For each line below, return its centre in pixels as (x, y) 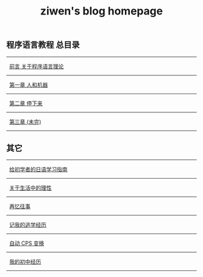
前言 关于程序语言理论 (36, 66)
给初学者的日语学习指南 (38, 170)
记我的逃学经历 (27, 225)
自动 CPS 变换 (26, 243)
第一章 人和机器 (28, 84)
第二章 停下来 (26, 103)
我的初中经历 (25, 262)
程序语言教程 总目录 (43, 45)
